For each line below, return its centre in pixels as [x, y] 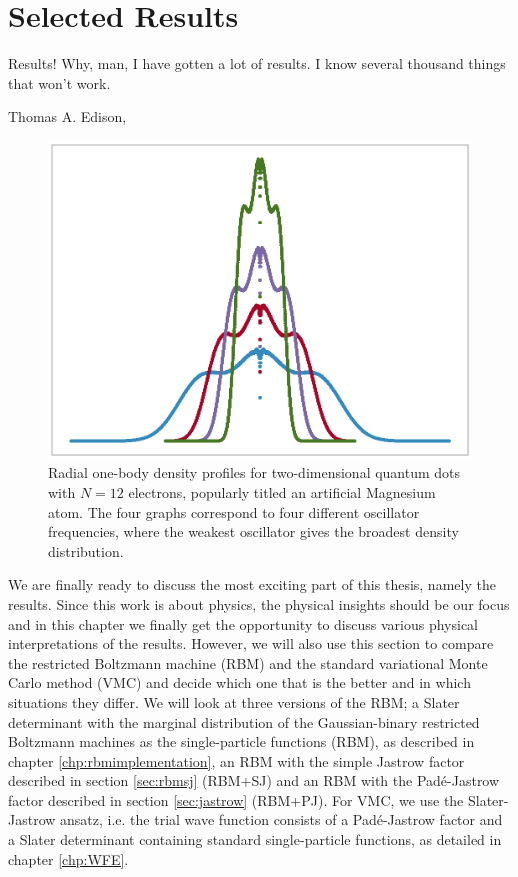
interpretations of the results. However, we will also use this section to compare [251, 643]
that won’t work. [59, 82]
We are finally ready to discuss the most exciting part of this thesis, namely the [252, 584]
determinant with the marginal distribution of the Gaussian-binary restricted [244, 721]
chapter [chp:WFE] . [68, 858]
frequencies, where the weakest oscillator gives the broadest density [253, 531]
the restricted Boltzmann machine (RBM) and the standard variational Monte [248, 662]
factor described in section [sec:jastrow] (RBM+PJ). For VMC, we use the [236, 799]
